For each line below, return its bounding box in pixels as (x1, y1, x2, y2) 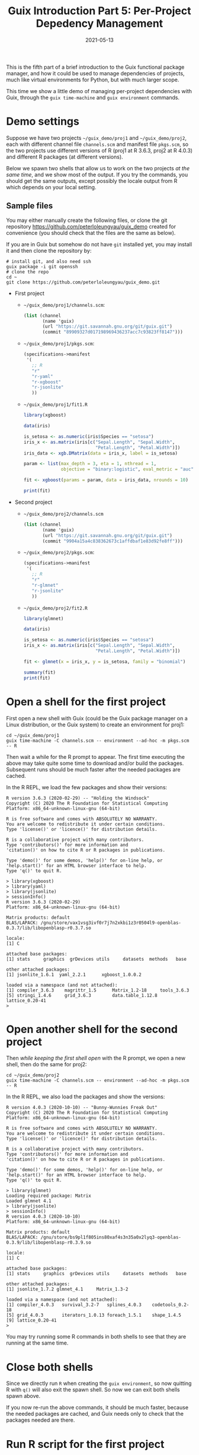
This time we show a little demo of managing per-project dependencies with (6, 87, 192, 94)
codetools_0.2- (152, 1302, 190, 1308)
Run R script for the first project (6, 1437, 165, 1451)
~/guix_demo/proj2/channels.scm (23, 511, 104, 517)
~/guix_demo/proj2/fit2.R (23, 605, 88, 611)
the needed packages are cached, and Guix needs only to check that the (6, 1410, 184, 1418)
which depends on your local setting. (6, 183, 97, 190)
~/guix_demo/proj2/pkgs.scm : (23, 549, 95, 556)
